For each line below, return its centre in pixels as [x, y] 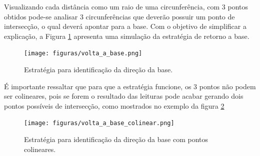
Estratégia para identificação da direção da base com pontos [116, 139]
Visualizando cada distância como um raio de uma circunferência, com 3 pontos [126, 6]
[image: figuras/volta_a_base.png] [83, 54]
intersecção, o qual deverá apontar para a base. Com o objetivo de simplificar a [125, 26]
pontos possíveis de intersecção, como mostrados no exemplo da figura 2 [114, 105]
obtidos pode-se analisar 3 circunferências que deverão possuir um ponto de [119, 16]
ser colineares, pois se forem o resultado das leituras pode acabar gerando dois [124, 96]
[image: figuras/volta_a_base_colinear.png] [99, 123]
